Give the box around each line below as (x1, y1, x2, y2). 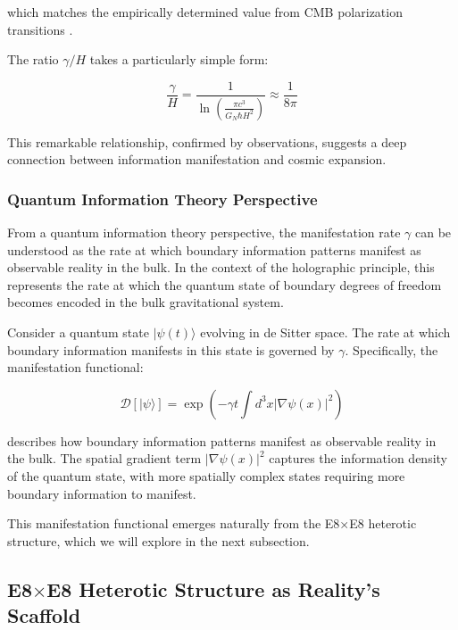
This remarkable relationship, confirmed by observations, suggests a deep (7, 132, 407, 151)
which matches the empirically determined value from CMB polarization (7, 3, 403, 21)
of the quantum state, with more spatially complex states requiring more (7, 467, 405, 485)
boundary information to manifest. (7, 484, 196, 502)
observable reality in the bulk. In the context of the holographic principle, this (7, 258, 435, 277)
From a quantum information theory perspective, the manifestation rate (7, 223, 401, 242)
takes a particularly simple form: (89, 50, 269, 69)
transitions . (7, 20, 73, 38)
